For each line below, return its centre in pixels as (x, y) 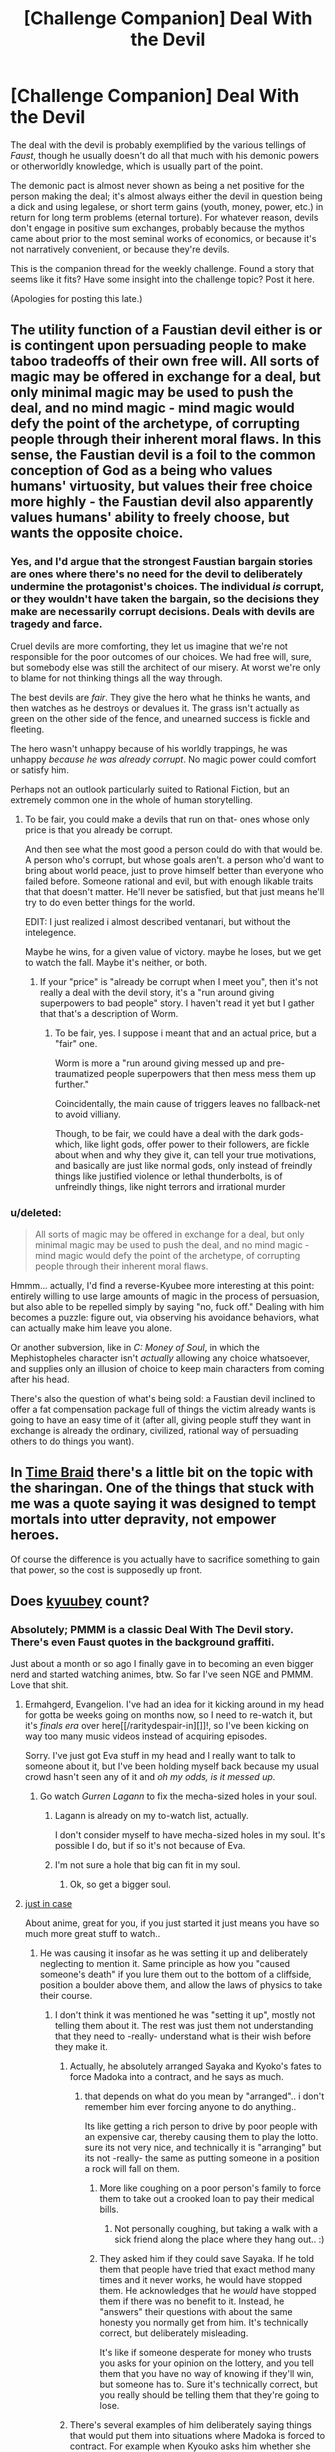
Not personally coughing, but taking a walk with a (216, 2229)
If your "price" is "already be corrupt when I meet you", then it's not (179, 981)
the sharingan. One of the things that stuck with (162, 1488)
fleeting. (27, 729)
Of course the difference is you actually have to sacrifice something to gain (165, 1559)
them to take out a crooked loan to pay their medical (207, 2199)
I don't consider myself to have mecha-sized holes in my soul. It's (190, 1835)
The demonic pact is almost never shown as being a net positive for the (157, 185)
